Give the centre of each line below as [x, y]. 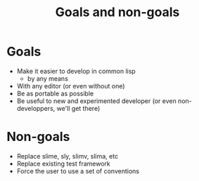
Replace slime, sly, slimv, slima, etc [68, 156]
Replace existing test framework [63, 163]
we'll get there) [78, 108]
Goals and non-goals [117, 12]
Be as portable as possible [55, 93]
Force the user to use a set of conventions [78, 171]
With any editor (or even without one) [71, 86]
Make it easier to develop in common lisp [76, 71]
